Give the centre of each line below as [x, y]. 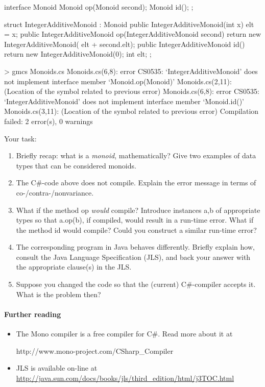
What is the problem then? [58, 294]
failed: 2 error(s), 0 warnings [49, 121]
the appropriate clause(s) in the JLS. [74, 267]
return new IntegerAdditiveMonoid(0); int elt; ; [78, 54]
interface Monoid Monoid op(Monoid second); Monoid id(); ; [99, 7]
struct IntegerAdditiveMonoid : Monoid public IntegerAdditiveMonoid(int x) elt [129, 24]
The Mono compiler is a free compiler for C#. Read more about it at [124, 334]
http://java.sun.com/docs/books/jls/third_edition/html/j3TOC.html [125, 378]
